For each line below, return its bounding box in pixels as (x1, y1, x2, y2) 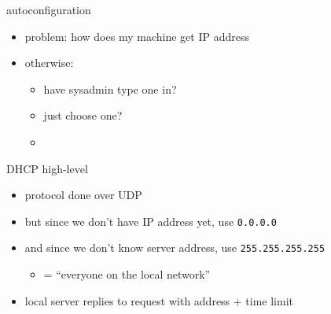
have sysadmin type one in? (43, 80, 177, 97)
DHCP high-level (6, 160, 88, 176)
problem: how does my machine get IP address (24, 28, 249, 44)
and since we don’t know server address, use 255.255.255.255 (24, 239, 325, 256)
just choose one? (43, 107, 123, 124)
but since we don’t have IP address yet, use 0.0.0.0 (24, 212, 277, 229)
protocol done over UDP (24, 187, 142, 203)
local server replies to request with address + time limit (24, 292, 294, 308)
